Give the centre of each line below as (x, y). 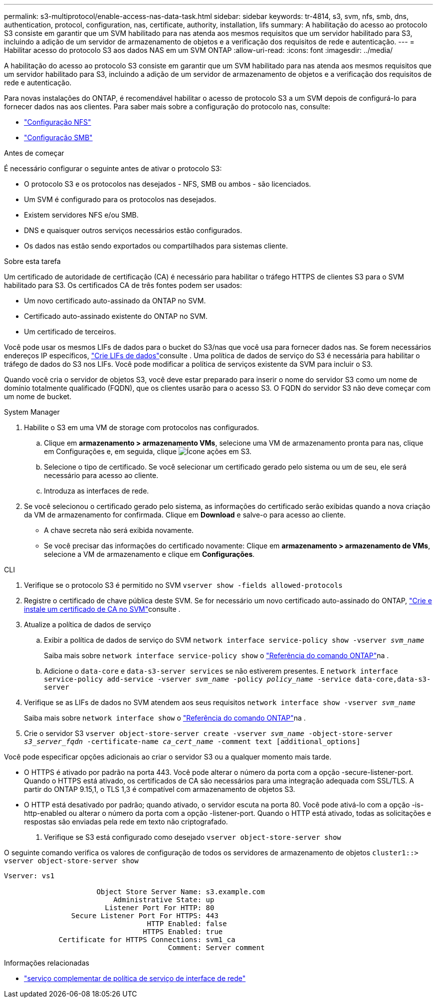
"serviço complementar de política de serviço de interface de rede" (135, 978)
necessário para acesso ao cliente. (101, 475)
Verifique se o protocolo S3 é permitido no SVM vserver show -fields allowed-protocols (183, 585)
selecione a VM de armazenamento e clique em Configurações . (149, 554)
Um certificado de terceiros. (70, 332)
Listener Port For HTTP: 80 (160, 908)
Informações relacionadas (47, 963)
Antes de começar (34, 153)
